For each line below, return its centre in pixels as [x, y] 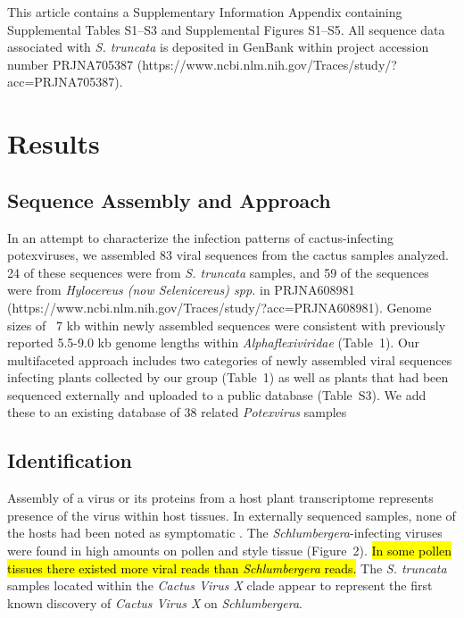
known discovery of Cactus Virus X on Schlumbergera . [155, 602]
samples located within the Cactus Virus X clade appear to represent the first [220, 585]
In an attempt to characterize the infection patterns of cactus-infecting [201, 237]
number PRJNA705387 [70, 64]
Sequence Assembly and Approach [169, 200]
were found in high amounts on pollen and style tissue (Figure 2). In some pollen [230, 551]
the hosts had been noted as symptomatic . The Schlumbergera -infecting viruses [225, 533]
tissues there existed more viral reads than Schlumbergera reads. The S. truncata [227, 568]
